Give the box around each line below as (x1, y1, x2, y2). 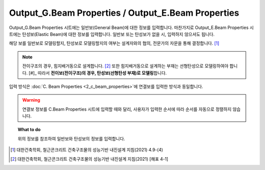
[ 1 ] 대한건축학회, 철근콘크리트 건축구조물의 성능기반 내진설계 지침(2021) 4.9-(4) (10, 147, 163, 153)
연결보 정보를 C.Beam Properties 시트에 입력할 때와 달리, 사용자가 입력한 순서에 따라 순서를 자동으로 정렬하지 (22, 106, 232, 112)
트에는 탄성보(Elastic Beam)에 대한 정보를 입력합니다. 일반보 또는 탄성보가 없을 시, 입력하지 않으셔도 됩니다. (9, 31, 215, 37)
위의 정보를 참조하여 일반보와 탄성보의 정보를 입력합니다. (18, 136, 125, 142)
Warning (22, 97, 40, 103)
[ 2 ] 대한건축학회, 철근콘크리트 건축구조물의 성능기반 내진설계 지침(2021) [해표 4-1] (10, 156, 169, 162)
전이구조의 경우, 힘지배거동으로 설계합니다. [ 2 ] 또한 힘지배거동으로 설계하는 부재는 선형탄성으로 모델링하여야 (22, 63, 229, 69)
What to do (18, 127, 41, 133)
